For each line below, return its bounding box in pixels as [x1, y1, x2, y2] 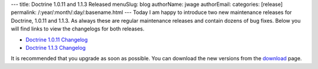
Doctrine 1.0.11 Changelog [25, 36, 88, 43]
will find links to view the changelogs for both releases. [11, 25, 144, 32]
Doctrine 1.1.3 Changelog [25, 44, 86, 51]
